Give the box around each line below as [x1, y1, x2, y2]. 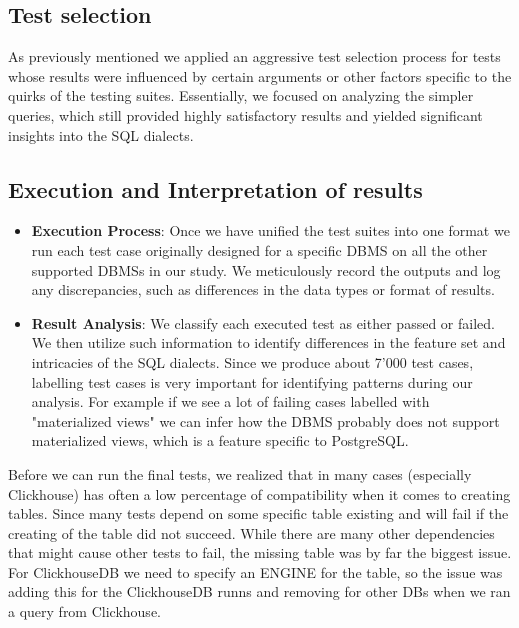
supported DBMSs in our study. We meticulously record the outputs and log [31, 259, 501, 280]
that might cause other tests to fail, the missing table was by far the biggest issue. [8, 542, 512, 563]
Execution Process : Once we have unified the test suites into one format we [31, 220, 510, 241]
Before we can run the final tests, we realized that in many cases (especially [8, 463, 472, 484]
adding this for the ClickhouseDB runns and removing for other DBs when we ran [8, 581, 511, 602]
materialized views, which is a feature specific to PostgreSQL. [31, 430, 409, 451]
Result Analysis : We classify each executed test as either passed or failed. [31, 312, 495, 333]
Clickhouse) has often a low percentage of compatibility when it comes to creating [8, 483, 511, 504]
